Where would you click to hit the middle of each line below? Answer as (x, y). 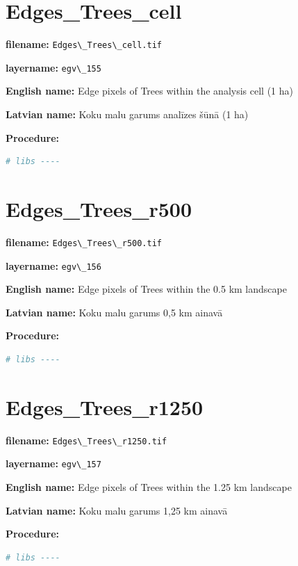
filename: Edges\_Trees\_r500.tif (84, 242)
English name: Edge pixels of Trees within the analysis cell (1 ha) (149, 91)
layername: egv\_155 (53, 67)
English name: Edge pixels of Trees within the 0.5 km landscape (146, 289)
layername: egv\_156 (53, 265)
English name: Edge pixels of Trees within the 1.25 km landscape (149, 487)
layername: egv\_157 (53, 463)
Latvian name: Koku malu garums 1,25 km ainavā (117, 510)
